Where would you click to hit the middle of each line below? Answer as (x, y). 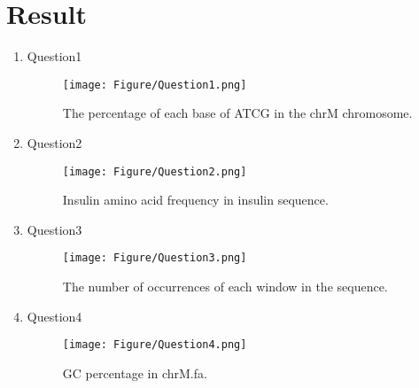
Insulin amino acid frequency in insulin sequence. (195, 200)
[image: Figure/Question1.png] (155, 85)
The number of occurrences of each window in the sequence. (225, 287)
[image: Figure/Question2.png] (155, 171)
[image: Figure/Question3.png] (155, 258)
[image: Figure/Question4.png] (155, 345)
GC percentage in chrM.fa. (135, 372)
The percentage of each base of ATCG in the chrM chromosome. (237, 113)
